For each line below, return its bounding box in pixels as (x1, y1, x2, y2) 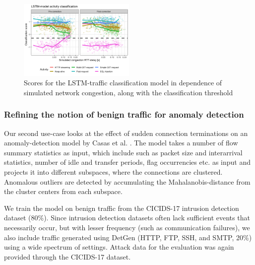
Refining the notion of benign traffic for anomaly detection (4, 108, 244, 121)
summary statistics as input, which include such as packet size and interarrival (4, 147, 243, 157)
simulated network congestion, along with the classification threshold (24, 87, 233, 97)
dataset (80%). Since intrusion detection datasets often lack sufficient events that (4, 212, 250, 223)
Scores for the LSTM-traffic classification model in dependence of (24, 77, 222, 88)
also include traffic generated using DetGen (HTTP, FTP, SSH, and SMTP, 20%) (4, 232, 252, 242)
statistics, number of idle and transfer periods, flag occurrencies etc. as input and (4, 157, 251, 167)
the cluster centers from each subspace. (4, 186, 123, 197)
